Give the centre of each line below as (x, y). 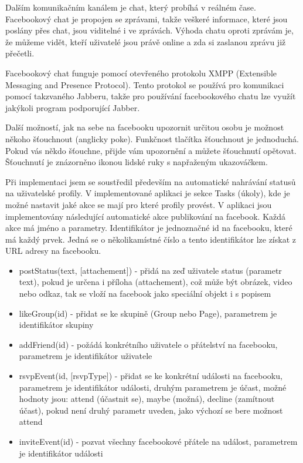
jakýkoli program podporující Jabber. (73, 107)
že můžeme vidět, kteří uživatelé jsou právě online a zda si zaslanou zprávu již (146, 41)
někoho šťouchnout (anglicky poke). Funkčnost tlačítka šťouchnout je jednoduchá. (152, 138)
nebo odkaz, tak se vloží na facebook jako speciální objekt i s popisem (145, 293)
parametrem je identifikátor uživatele (86, 356)
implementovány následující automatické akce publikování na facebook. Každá (146, 216)
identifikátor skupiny (56, 325)
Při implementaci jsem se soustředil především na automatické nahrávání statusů (151, 181)
